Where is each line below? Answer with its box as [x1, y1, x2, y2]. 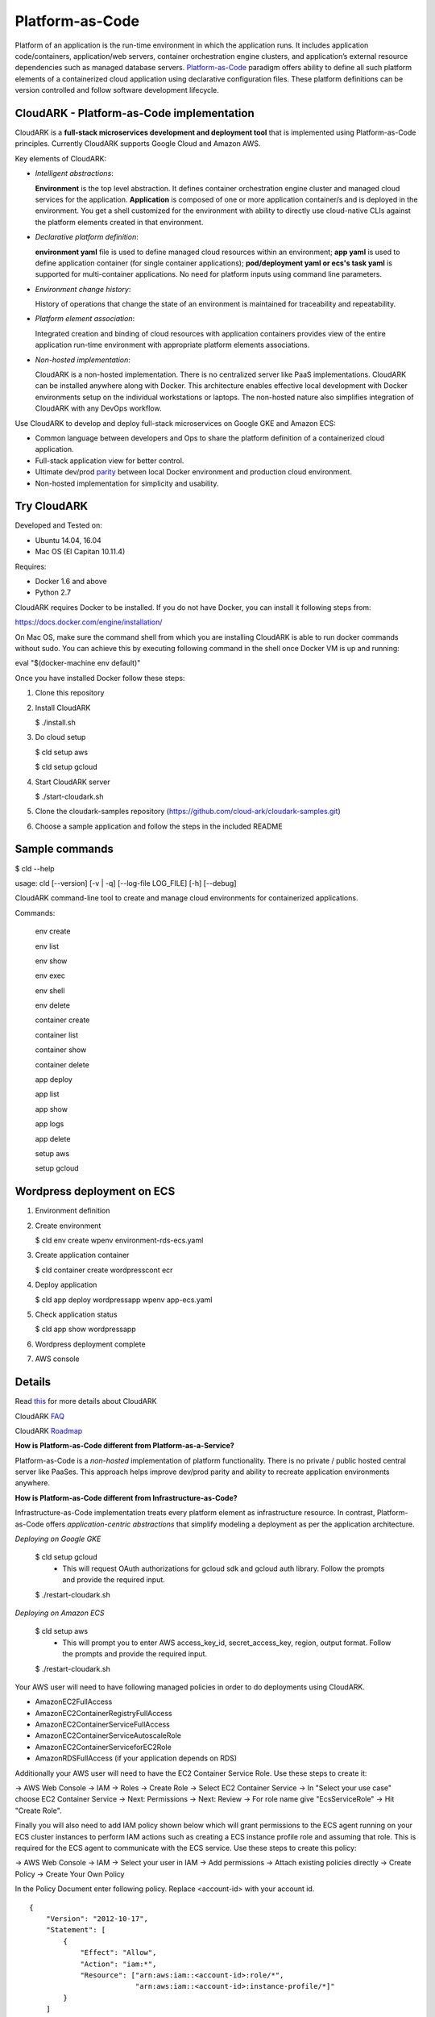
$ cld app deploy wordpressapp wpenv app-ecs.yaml [35, 1295, 213, 1305]
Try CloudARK [14, 499, 89, 513]
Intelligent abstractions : [35, 169, 114, 178]
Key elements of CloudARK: [14, 153, 107, 163]
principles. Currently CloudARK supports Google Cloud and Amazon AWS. [14, 139, 261, 148]
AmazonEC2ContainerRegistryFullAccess [35, 1708, 172, 1718]
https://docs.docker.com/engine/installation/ [14, 617, 163, 627]
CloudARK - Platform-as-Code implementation [14, 106, 255, 120]
